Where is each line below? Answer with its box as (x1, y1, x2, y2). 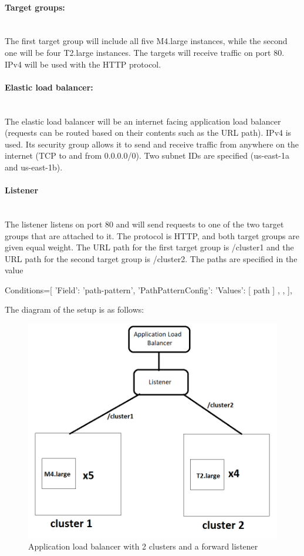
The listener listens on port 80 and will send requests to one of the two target (5, 217, 284, 230)
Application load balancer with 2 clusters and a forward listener (28, 540, 258, 552)
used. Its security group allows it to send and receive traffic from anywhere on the (5, 138, 299, 150)
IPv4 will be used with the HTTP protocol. (5, 58, 161, 70)
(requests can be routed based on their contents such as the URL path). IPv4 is (5, 126, 292, 139)
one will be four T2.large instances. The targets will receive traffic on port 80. (5, 46, 285, 58)
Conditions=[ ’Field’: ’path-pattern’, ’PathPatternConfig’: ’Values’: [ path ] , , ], (5, 283, 292, 296)
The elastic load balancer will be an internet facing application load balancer (5, 115, 281, 127)
